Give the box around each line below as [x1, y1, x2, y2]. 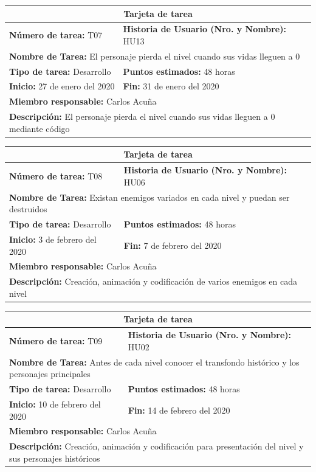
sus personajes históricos [9, 451, 100, 464]
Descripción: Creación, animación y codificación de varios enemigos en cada [9, 275, 297, 288]
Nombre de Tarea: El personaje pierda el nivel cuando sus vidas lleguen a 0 [9, 49, 300, 62]
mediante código [9, 122, 70, 134]
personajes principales [9, 367, 91, 380]
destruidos [9, 203, 47, 215]
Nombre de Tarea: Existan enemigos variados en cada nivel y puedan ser [9, 190, 290, 203]
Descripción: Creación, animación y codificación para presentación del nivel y [9, 440, 304, 453]
